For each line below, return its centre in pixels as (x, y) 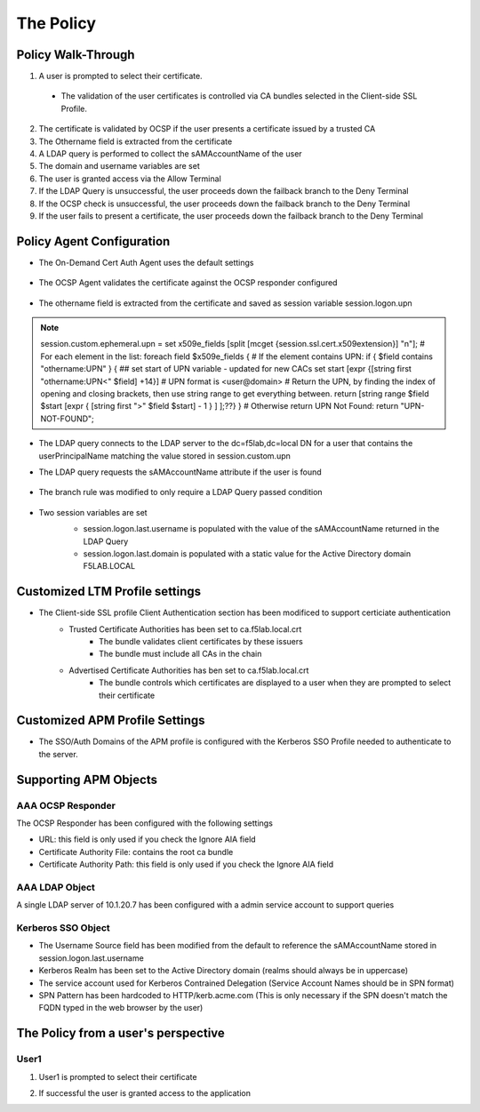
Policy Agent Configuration (93, 241)
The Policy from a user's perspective (121, 1033)
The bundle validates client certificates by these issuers (201, 641)
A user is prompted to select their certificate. (121, 76)
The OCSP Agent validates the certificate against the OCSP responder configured (188, 283)
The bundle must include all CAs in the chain (180, 654)
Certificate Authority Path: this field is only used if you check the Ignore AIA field (186, 864)
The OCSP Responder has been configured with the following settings (144, 823)
